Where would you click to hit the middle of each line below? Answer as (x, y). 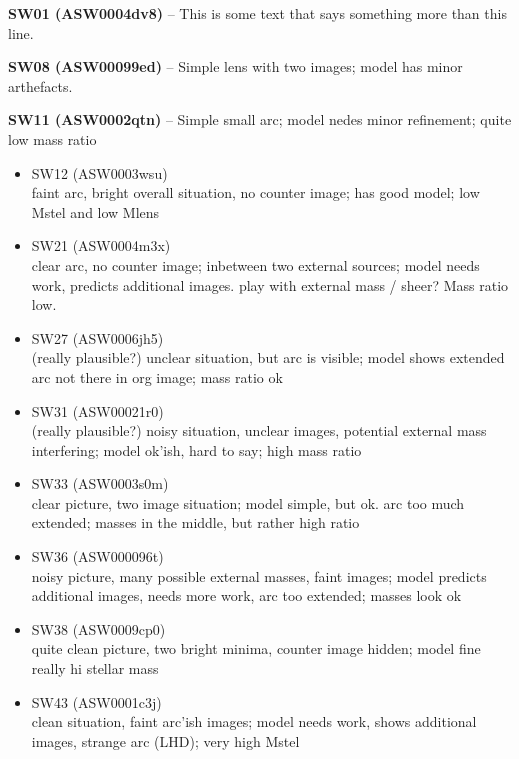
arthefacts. (40, 85)
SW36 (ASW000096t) (97, 556)
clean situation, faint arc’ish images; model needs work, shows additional (254, 721)
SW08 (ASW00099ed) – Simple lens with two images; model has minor (235, 66)
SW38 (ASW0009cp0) (98, 628)
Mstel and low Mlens (95, 211)
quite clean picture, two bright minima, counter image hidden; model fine (256, 648)
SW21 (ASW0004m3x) (101, 245)
